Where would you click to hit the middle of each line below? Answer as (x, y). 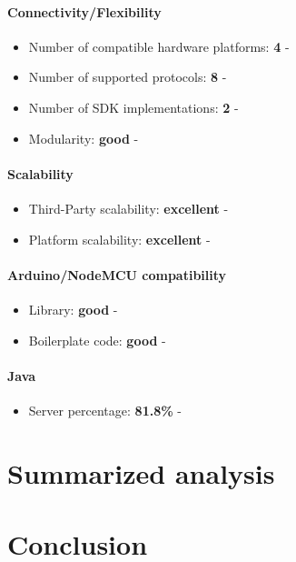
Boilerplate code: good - (97, 340)
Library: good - (73, 309)
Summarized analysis (141, 472)
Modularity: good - (84, 138)
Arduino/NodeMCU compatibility (117, 274)
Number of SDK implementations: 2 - (133, 107)
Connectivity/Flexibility (84, 11)
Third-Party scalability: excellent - (128, 208)
